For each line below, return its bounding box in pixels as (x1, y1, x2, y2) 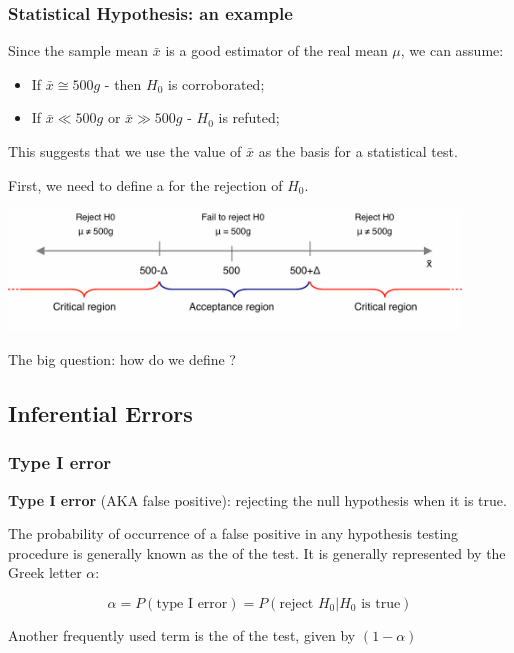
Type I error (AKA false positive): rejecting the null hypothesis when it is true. (8, 489, 507, 510)
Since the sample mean (8, 40, 149, 61)
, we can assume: (400, 40, 504, 61)
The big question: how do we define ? (8, 349, 236, 370)
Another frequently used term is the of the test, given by (8, 625, 356, 645)
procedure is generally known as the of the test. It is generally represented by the (8, 542, 506, 563)
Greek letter (8, 562, 82, 583)
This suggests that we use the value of (8, 141, 242, 161)
